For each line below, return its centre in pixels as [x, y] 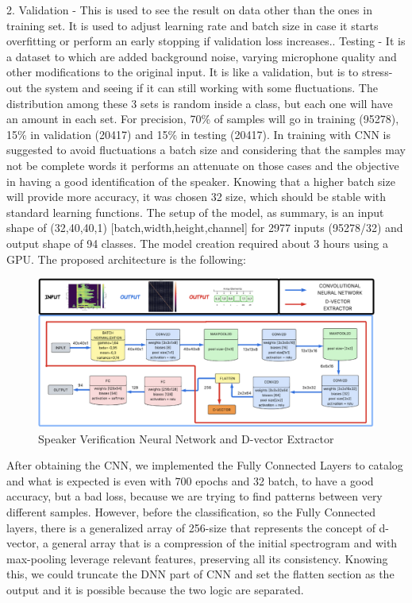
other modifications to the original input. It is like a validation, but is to [183, 72]
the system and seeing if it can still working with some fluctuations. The [202, 87]
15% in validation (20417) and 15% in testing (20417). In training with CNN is [198, 134]
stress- [377, 72]
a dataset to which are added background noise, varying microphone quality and [202, 56]
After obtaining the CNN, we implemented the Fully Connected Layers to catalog [205, 465]
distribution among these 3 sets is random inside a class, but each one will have [200, 103]
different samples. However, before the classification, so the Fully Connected [191, 512]
